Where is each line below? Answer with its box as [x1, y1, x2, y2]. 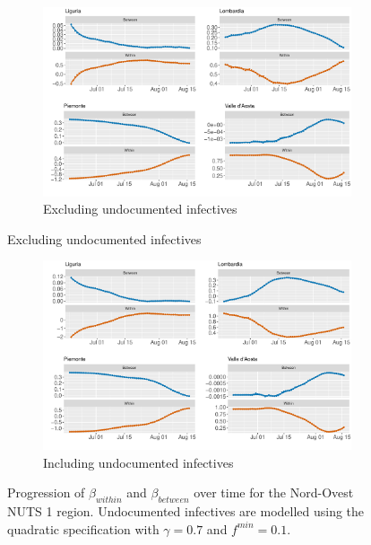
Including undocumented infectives [43, 453, 234, 471]
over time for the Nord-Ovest [194, 483, 354, 502]
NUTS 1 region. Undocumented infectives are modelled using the [7, 502, 365, 521]
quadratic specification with [7, 519, 160, 538]
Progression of [7, 483, 85, 502]
